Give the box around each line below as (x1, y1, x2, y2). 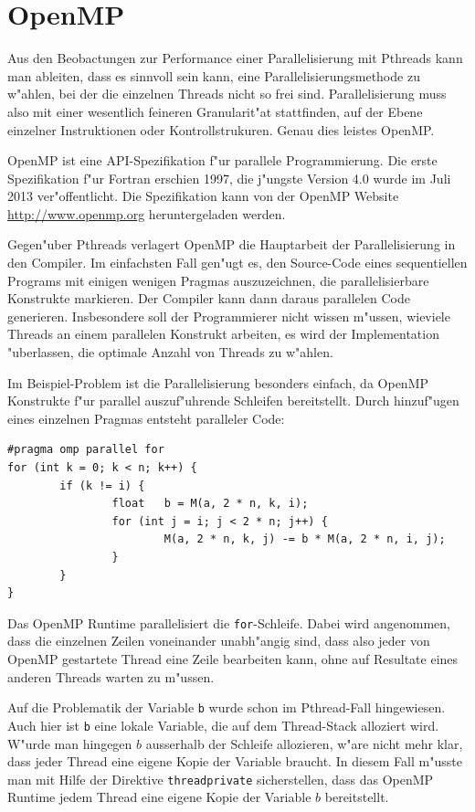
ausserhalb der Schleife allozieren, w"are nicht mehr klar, (145, 733, 463, 753)
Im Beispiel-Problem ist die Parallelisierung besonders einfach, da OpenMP (7, 373, 429, 392)
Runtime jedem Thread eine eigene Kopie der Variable (7, 787, 311, 807)
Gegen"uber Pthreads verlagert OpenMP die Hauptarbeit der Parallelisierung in (7, 235, 456, 254)
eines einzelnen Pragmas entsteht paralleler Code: (7, 408, 285, 427)
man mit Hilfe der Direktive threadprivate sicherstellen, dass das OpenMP (7, 769, 434, 788)
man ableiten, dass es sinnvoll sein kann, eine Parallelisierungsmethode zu (7, 66, 420, 85)
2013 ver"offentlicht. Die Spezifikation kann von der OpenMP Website (7, 186, 399, 206)
